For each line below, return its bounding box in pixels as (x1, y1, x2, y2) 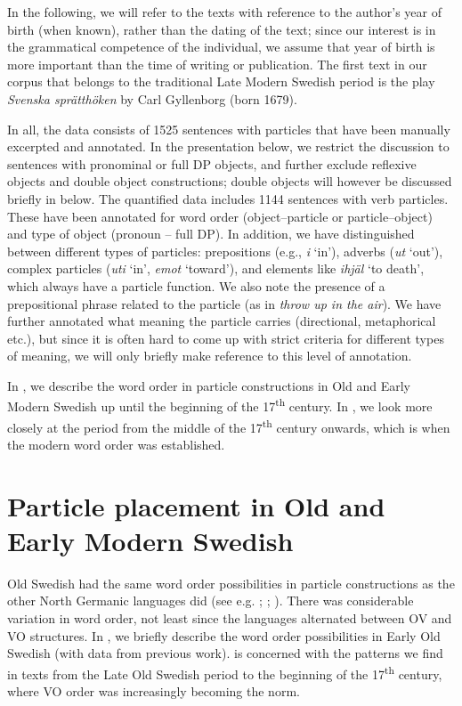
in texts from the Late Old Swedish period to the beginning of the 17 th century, (7, 661, 442, 683)
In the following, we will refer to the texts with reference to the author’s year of (7, 3, 442, 20)
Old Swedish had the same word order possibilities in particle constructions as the (7, 573, 455, 592)
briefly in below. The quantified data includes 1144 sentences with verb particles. (7, 189, 449, 207)
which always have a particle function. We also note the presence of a (7, 276, 385, 295)
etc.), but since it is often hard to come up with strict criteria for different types (7, 329, 444, 347)
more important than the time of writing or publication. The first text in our (7, 54, 427, 73)
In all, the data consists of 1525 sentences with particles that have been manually (7, 119, 450, 138)
